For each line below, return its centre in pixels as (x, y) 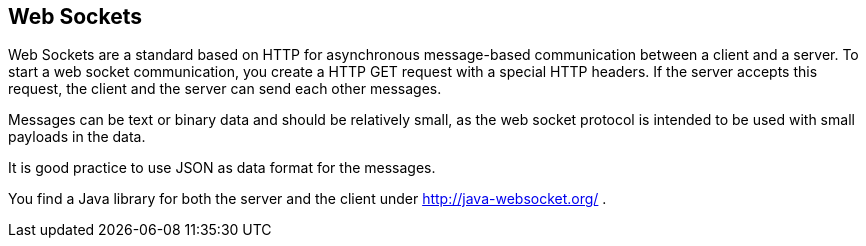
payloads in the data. (77, 137)
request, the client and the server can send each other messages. (225, 89)
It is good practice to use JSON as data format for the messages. (222, 168)
